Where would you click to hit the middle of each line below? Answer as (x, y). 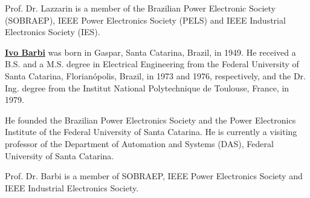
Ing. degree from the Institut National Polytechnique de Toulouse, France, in (147, 87)
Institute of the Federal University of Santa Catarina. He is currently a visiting (151, 132)
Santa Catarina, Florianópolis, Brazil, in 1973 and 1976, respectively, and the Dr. (155, 75)
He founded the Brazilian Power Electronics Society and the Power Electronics (150, 120)
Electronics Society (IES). (53, 32)
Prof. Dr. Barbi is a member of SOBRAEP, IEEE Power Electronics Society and (154, 176)
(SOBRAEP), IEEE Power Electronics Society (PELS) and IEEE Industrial (145, 20)
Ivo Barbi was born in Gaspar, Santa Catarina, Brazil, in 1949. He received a (150, 52)
